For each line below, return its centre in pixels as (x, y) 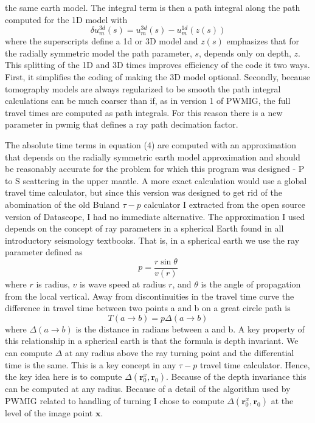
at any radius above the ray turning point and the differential (179, 352)
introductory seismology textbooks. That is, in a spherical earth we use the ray (152, 240)
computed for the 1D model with (66, 19)
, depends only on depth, (245, 53)
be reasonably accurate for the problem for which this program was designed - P (155, 169)
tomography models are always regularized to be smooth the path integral (143, 88)
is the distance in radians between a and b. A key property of (190, 328)
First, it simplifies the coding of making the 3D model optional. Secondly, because (158, 77)
